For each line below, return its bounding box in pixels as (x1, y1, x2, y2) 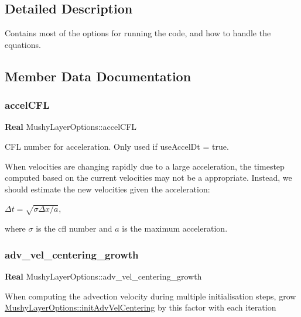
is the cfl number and (36, 222, 112, 235)
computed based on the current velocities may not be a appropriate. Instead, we (5, 171, 292, 184)
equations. (5, 38, 41, 50)
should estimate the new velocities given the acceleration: (5, 182, 210, 195)
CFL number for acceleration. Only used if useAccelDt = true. (5, 140, 229, 152)
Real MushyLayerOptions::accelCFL (5, 120, 137, 133)
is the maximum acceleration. (122, 222, 228, 235)
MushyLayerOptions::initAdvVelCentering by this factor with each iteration (5, 301, 276, 313)
